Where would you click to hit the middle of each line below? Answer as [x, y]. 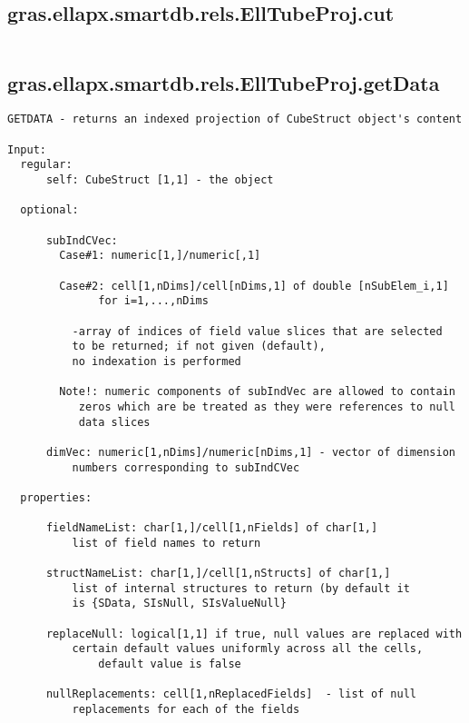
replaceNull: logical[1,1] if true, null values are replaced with [254, 634]
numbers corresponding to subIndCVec [186, 467]
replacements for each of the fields [186, 709]
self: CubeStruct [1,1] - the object [160, 180]
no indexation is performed [156, 361]
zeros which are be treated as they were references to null [267, 406]
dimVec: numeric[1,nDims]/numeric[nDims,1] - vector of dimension [250, 452]
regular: [46, 165]
